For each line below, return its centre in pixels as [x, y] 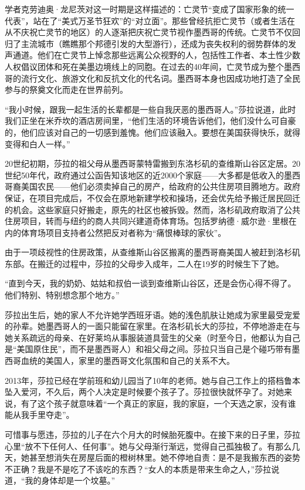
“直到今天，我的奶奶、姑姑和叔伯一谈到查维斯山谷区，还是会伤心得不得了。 [150, 283]
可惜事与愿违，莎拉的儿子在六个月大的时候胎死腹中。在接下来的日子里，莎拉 [152, 434]
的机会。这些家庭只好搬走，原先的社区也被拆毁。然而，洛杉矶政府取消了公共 [152, 209]
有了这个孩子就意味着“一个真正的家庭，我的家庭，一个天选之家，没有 [154, 403]
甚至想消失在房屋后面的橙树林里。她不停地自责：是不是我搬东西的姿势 [165, 457]
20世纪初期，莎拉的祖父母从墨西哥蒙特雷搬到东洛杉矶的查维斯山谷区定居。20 [152, 163]
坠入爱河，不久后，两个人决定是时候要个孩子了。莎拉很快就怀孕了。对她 [144, 392]
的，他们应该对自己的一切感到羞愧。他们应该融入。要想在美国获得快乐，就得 [152, 132]
